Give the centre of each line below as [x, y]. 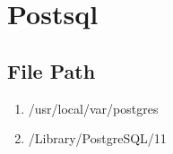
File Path [52, 70]
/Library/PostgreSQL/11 [97, 138]
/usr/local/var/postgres [93, 108]
